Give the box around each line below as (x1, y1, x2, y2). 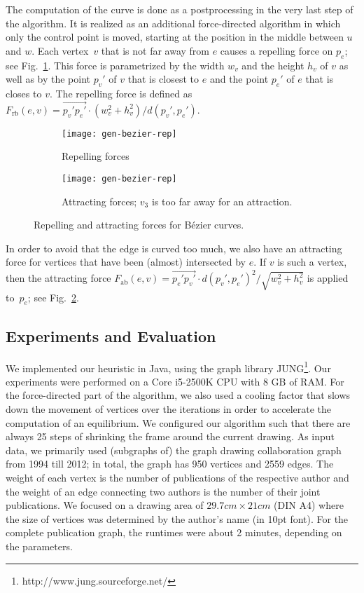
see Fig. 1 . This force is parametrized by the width (6, 57, 225, 72)
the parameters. (6, 538, 73, 553)
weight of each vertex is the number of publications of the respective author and (6, 470, 349, 484)
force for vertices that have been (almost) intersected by (6, 254, 246, 269)
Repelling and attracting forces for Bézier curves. (34, 217, 244, 232)
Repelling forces (62, 149, 129, 163)
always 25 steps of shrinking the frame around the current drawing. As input (6, 429, 335, 444)
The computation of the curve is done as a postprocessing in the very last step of (6, 2, 353, 16)
